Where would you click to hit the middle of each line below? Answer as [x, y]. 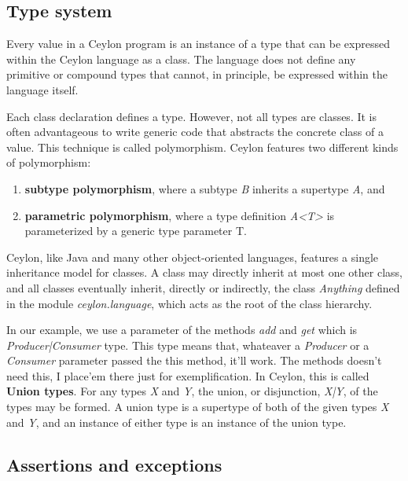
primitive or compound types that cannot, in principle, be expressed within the [197, 74]
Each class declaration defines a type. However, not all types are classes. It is [192, 116]
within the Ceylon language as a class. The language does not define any [181, 59]
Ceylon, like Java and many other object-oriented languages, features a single [193, 257]
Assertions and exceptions [114, 464]
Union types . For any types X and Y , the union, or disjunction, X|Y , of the [192, 391]
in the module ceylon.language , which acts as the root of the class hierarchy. [189, 303]
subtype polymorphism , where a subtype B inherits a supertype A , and [205, 188]
